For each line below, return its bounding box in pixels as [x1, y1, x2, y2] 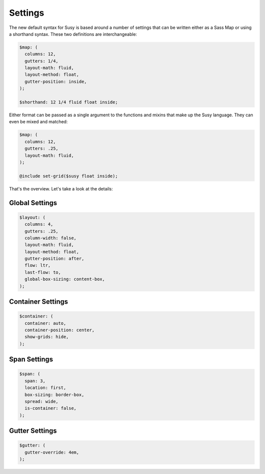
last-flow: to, [25, 269, 61, 275]
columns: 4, [25, 221, 53, 227]
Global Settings [9, 199, 57, 207]
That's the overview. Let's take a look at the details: [9, 185, 113, 191]
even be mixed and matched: [9, 119, 68, 125]
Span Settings [9, 355, 53, 364]
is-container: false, [25, 405, 77, 411]
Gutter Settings [9, 427, 57, 435]
